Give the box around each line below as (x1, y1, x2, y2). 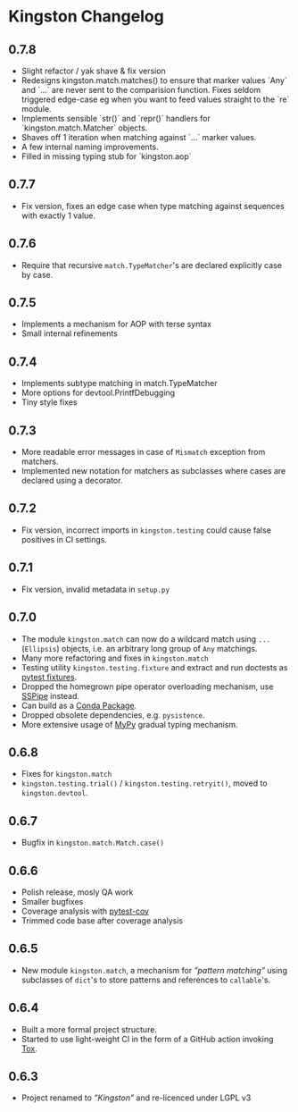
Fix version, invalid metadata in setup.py (21, 584, 170, 594)
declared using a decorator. (21, 476, 123, 486)
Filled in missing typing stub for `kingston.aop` (21, 151, 193, 162)
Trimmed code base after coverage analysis (21, 914, 184, 926)
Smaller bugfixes (21, 896, 84, 906)
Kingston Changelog (8, 6, 164, 27)
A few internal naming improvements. (21, 141, 159, 152)
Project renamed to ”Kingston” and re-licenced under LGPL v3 (21, 1092, 252, 1103)
